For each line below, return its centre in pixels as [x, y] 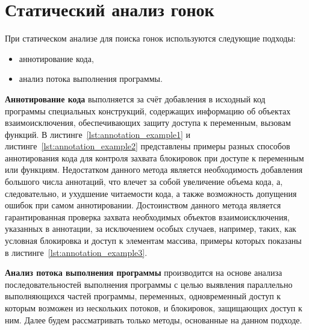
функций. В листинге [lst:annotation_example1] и [98, 134]
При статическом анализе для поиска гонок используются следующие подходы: [150, 38]
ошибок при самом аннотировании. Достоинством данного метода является [143, 205]
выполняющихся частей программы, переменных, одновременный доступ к [143, 296]
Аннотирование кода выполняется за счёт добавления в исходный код [135, 98]
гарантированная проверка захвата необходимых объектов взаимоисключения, [147, 216]
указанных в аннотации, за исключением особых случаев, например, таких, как [151, 229]
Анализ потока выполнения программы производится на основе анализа [144, 272]
